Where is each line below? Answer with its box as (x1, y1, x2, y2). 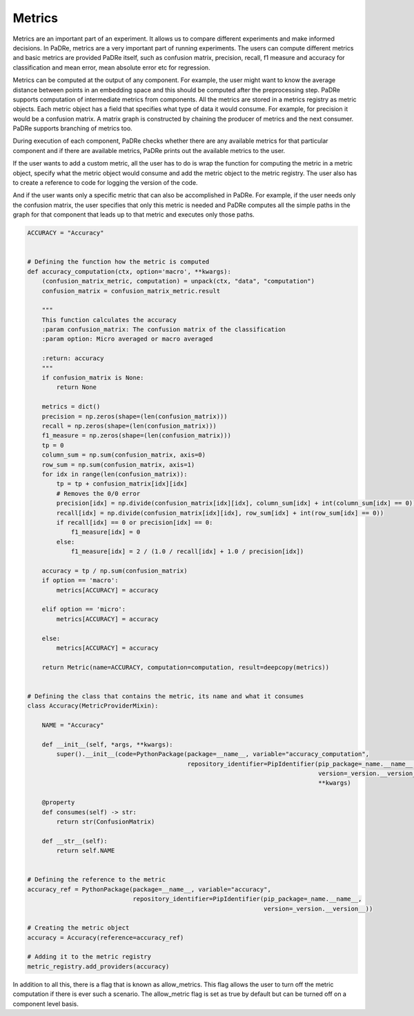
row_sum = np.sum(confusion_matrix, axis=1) (41, 461, 195, 468)
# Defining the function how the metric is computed (27, 258, 210, 266)
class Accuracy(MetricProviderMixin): (27, 702, 159, 710)
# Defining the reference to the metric (27, 876, 166, 884)
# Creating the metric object (27, 924, 130, 932)
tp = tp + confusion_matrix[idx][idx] (56, 480, 188, 488)
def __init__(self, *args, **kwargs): (41, 740, 173, 748)
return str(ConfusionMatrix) (56, 818, 155, 826)
